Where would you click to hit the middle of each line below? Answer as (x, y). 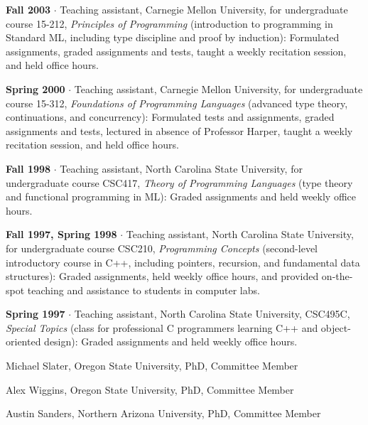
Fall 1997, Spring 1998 (61, 234)
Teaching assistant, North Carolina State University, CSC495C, (212, 314)
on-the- (337, 276)
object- (336, 327)
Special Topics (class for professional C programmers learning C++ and (162, 327)
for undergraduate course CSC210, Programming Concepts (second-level (162, 248)
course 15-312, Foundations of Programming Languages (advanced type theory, (177, 103)
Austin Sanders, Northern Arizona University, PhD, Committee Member (163, 413)
